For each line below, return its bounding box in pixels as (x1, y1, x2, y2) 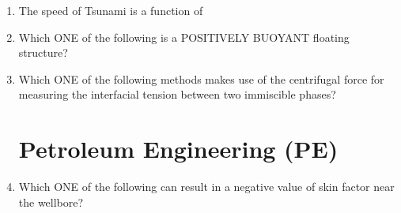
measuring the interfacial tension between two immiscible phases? (18, 86, 336, 103)
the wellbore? (18, 193, 84, 210)
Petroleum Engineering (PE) (18, 133, 339, 165)
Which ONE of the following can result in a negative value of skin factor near (18, 178, 395, 195)
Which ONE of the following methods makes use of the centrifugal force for (18, 70, 384, 87)
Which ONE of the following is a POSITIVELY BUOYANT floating (18, 28, 350, 45)
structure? (18, 44, 68, 61)
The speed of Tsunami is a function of (18, 2, 203, 18)
